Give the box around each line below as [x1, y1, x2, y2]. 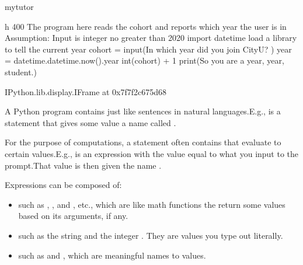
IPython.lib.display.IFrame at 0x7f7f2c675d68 [5, 85, 167, 97]
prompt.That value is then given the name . [5, 159, 162, 171]
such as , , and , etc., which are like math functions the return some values [18, 198, 285, 210]
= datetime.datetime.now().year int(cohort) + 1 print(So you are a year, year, [5, 54, 284, 67]
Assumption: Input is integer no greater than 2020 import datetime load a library [5, 32, 297, 44]
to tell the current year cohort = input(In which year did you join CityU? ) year [5, 43, 292, 55]
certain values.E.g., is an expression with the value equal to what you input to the [5, 147, 299, 159]
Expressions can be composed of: [5, 179, 122, 191]
